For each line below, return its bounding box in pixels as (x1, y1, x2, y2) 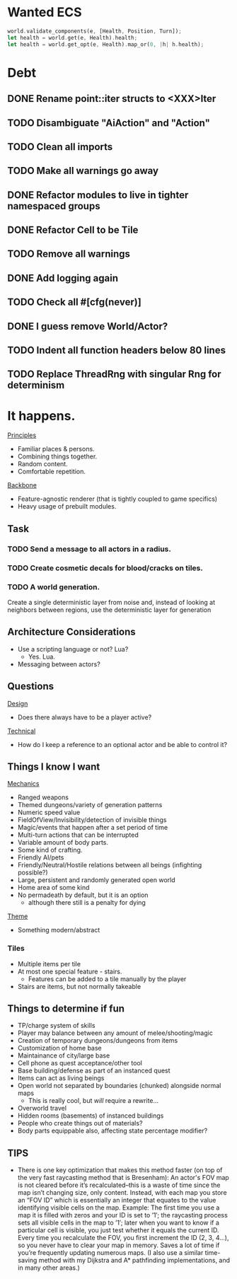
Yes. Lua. (28, 652, 55, 661)
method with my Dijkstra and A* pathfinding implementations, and (38, 1256, 231, 1265)
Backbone (7, 481, 37, 490)
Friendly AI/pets (17, 853, 64, 862)
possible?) (17, 868, 48, 877)
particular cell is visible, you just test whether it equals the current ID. (17, 1226, 219, 1234)
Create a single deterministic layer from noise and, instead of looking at (7, 598, 216, 606)
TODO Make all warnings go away (7, 165, 159, 177)
